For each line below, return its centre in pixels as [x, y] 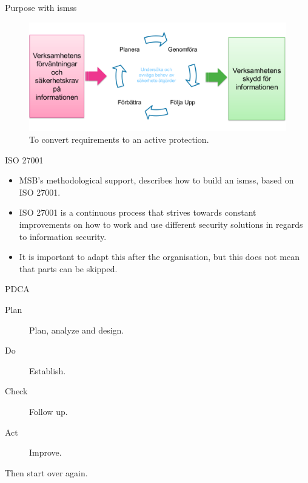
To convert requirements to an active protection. [119, 139]
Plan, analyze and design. [77, 330]
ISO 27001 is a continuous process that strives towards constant [138, 212]
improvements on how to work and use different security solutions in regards [161, 224]
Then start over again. [46, 472]
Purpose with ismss [41, 7]
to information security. [63, 236]
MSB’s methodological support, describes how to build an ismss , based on [156, 180]
